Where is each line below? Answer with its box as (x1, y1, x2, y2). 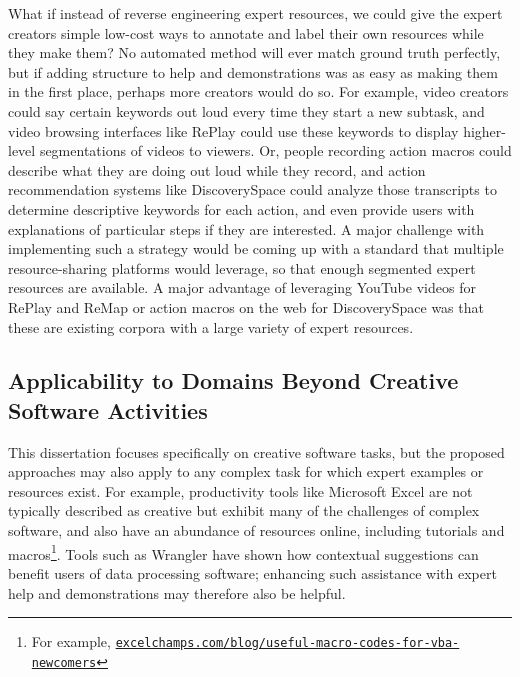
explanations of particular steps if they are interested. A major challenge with (8, 218, 485, 239)
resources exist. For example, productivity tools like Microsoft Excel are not (8, 480, 473, 501)
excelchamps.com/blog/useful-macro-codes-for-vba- (115, 636, 460, 651)
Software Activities (8, 394, 208, 425)
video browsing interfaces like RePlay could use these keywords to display (8, 120, 459, 141)
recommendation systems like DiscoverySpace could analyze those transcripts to (8, 179, 497, 200)
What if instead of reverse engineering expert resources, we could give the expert (8, 3, 503, 23)
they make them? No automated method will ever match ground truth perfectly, (8, 42, 501, 63)
